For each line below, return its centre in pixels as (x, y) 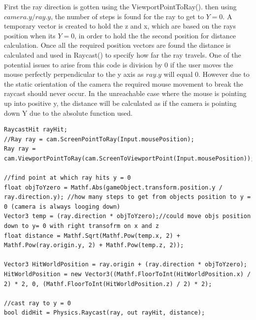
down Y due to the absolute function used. (68, 112)
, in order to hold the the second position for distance (155, 35)
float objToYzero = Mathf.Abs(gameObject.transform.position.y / (113, 187)
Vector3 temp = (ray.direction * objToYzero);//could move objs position (128, 216)
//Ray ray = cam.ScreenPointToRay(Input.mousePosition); (99, 139)
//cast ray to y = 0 (38, 303)
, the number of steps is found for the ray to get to (127, 16)
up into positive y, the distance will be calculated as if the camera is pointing (120, 103)
